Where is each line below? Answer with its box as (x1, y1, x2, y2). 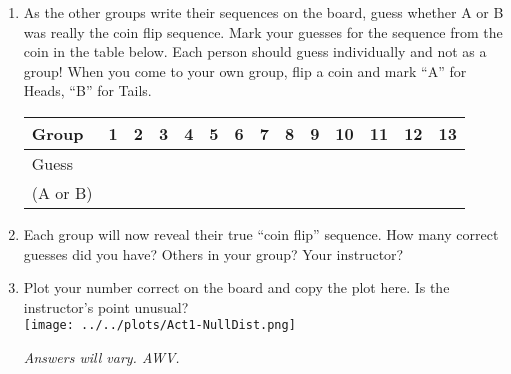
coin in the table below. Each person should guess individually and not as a (23, 41, 487, 62)
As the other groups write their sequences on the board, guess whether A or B (23, 2, 504, 22)
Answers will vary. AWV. (23, 347, 180, 367)
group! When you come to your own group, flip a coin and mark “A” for (23, 60, 467, 81)
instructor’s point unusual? (23, 296, 189, 317)
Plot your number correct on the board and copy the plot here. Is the (23, 277, 450, 298)
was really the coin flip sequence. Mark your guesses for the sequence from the (23, 21, 503, 42)
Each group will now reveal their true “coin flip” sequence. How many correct (23, 223, 499, 244)
